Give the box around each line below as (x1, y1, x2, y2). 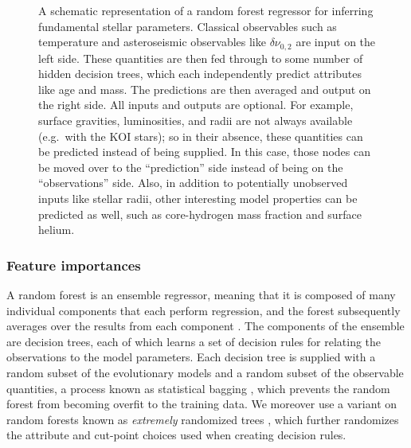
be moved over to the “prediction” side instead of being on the (38, 158, 343, 175)
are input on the (296, 33, 376, 50)
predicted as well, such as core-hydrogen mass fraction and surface (38, 205, 362, 222)
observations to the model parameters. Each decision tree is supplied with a (6, 349, 376, 365)
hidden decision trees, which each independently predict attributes (38, 65, 362, 82)
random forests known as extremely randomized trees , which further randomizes (6, 411, 399, 427)
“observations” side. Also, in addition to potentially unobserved (38, 174, 348, 191)
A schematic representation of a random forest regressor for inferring (38, 2, 374, 18)
